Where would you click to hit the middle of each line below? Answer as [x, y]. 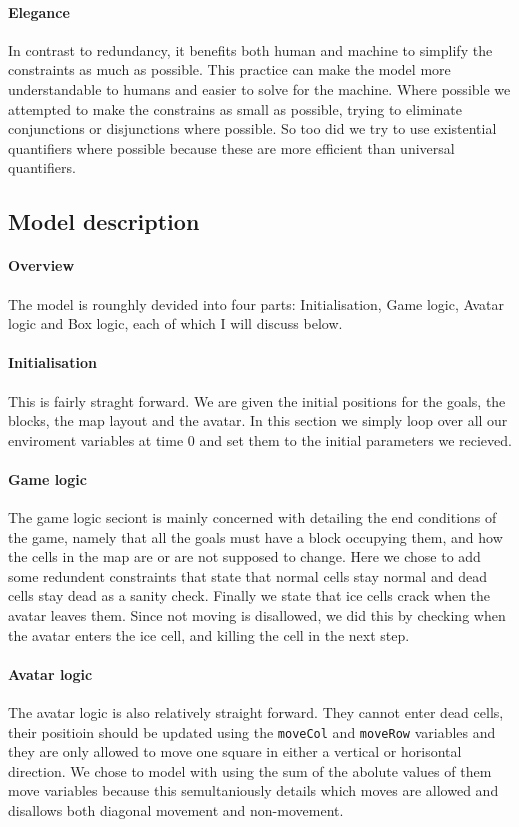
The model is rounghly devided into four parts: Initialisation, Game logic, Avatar [256, 303]
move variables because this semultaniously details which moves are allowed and [253, 790]
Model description [104, 221]
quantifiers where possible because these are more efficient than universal [231, 147]
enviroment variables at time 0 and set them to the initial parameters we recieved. [260, 439]
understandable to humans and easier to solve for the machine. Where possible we [259, 88]
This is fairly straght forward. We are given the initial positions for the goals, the [257, 400]
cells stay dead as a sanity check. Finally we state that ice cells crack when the [249, 595]
